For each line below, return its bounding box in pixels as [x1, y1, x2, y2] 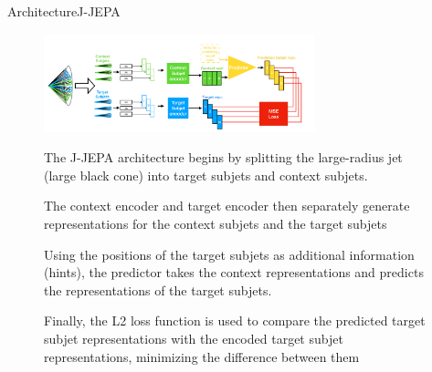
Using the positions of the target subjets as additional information [44, 244, 415, 263]
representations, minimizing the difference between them [44, 346, 360, 366]
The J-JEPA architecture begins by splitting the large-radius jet [44, 148, 403, 167]
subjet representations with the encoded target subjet [44, 329, 343, 348]
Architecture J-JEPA [7, 2, 121, 20]
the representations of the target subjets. [44, 280, 272, 299]
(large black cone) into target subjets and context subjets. [44, 165, 368, 184]
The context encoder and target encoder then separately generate [44, 196, 410, 215]
